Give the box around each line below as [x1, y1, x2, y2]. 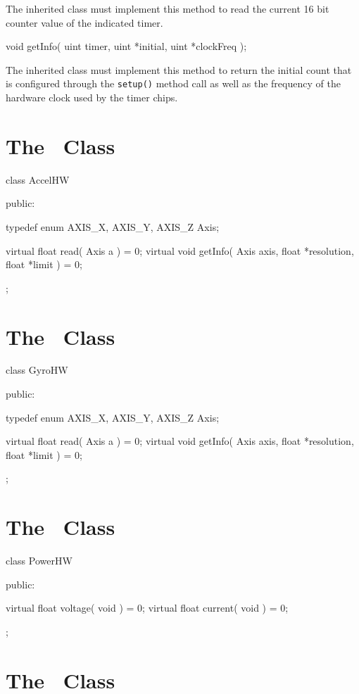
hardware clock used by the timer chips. [6, 90, 178, 105]
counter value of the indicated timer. [6, 15, 163, 30]
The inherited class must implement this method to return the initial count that [6, 62, 352, 77]
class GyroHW [6, 362, 68, 377]
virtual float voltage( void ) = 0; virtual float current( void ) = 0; [6, 600, 289, 615]
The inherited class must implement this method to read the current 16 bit [6, 1, 329, 15]
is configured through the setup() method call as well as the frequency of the [6, 76, 341, 91]
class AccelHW [6, 172, 70, 187]
